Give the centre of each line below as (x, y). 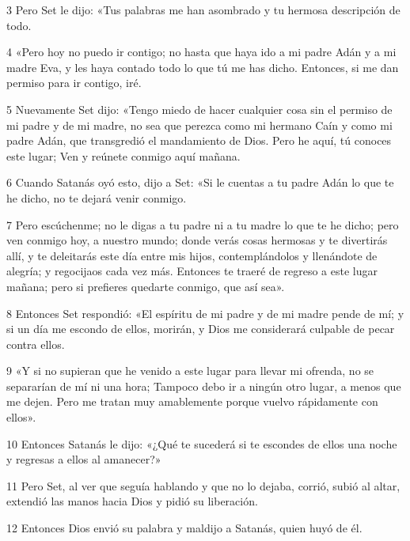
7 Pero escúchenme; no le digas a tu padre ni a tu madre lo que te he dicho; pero (203, 224)
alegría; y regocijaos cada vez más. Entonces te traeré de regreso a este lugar (192, 271)
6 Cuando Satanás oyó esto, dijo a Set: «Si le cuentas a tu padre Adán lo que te (200, 182)
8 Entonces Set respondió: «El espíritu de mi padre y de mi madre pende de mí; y (205, 313)
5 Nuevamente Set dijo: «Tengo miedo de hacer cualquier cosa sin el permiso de (199, 109)
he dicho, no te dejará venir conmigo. (97, 197)
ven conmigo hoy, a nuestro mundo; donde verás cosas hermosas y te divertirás (197, 240)
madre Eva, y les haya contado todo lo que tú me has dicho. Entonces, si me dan (203, 67)
